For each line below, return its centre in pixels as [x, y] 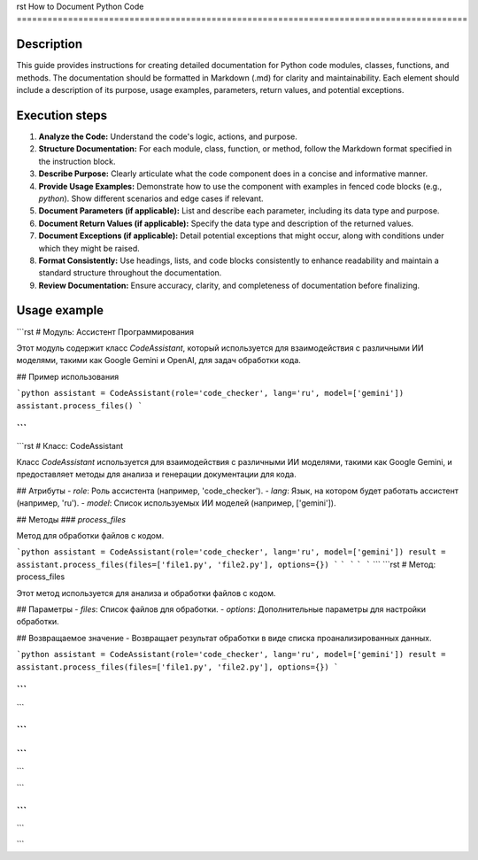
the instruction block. [77, 161]
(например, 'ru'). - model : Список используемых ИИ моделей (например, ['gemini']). [176, 503]
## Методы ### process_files [71, 519]
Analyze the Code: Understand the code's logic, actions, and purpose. [168, 136]
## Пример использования [68, 376]
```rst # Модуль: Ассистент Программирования [105, 331]
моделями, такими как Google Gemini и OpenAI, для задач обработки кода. [158, 360]
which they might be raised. [89, 248]
